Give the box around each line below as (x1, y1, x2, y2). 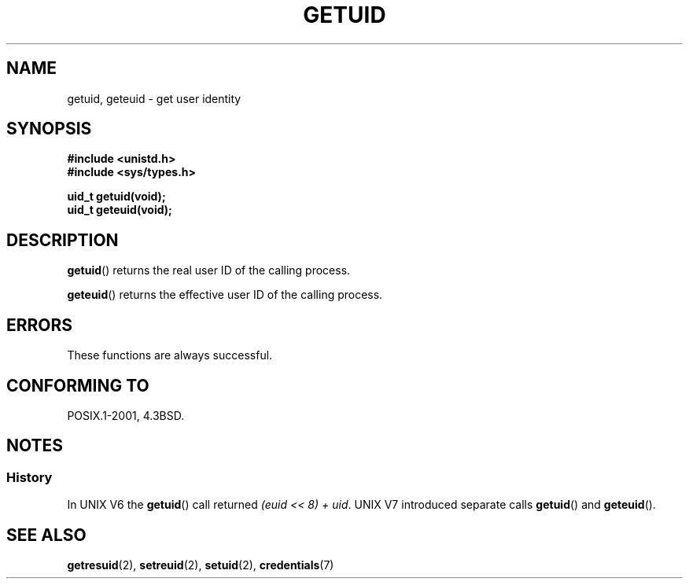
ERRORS (6, 315, 73, 335)
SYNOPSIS (6, 119, 92, 139)
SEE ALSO (6, 524, 87, 545)
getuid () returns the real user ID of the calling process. (67, 263, 351, 278)
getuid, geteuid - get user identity (67, 91, 241, 105)
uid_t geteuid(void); (67, 203, 172, 217)
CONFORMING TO (6, 375, 149, 396)
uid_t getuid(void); (67, 189, 166, 204)
